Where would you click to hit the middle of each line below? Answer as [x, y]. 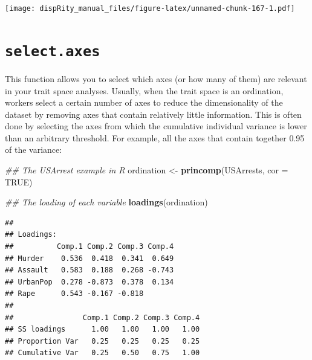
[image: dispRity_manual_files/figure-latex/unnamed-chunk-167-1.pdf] [150, 8]
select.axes [53, 51]
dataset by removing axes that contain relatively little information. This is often [153, 114]
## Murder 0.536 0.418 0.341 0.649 [89, 258]
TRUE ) [19, 182]
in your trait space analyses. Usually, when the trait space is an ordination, [144, 90]
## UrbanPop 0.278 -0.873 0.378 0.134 [89, 282]
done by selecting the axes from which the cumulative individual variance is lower [156, 126]
